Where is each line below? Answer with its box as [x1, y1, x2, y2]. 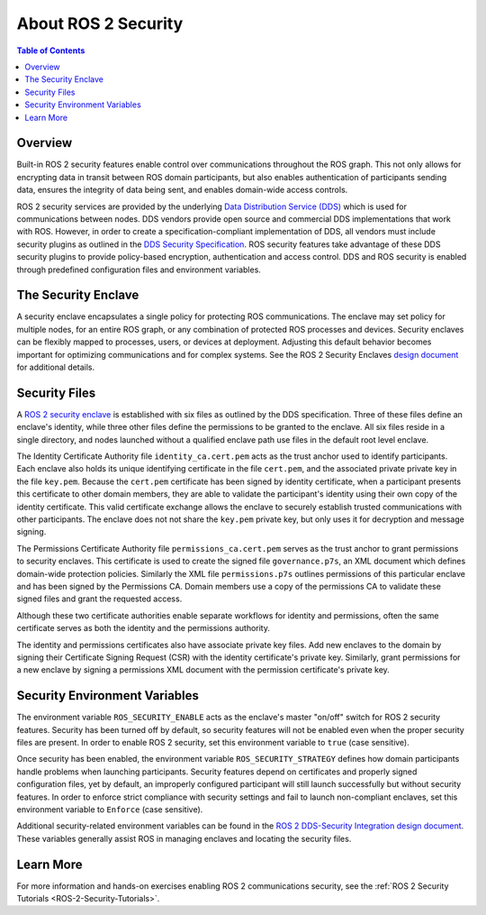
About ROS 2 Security [16, 14, 184, 33]
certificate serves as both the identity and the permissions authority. [16, 623, 270, 634]
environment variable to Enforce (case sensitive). [16, 803, 203, 815]
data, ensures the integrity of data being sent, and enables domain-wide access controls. [16, 185, 348, 196]
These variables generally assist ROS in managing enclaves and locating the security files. [16, 833, 352, 844]
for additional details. [16, 361, 95, 372]
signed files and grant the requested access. [16, 593, 183, 604]
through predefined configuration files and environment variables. [16, 264, 261, 275]
